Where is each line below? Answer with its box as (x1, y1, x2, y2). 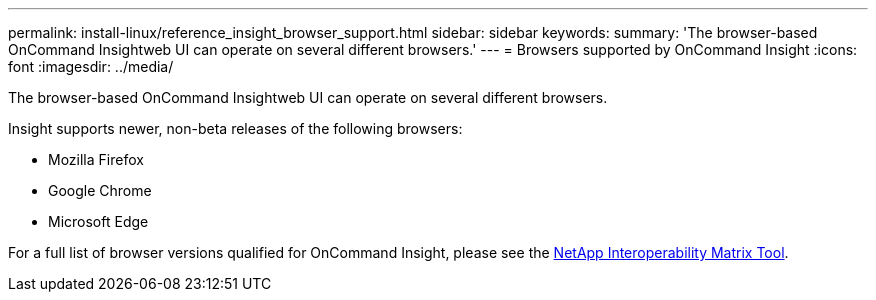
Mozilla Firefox (48, 151, 144, 168)
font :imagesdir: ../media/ (8, 58, 174, 75)
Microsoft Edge (48, 213, 149, 230)
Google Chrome (48, 182, 152, 199)
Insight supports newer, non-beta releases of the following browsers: (8, 120, 463, 137)
